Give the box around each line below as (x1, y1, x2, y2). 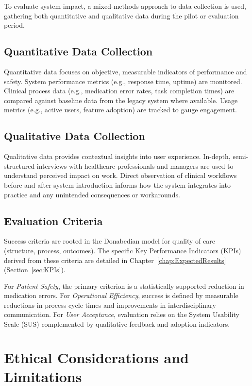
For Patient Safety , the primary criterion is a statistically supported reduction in (4, 281, 244, 291)
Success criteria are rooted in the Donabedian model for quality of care (4, 236, 215, 246)
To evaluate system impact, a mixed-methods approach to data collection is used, (4, 1, 246, 11)
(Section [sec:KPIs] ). (4, 264, 66, 275)
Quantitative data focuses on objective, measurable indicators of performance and (4, 66, 247, 76)
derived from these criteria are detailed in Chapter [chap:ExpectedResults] (4, 255, 226, 265)
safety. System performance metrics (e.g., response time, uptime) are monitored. (4, 76, 242, 86)
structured (4, 160, 35, 171)
